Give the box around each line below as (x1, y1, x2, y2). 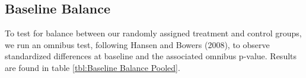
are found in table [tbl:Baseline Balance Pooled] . (5, 61, 180, 73)
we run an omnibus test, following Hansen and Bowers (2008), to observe (5, 38, 270, 50)
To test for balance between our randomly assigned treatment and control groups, (5, 27, 302, 39)
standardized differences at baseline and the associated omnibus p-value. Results (5, 50, 297, 62)
